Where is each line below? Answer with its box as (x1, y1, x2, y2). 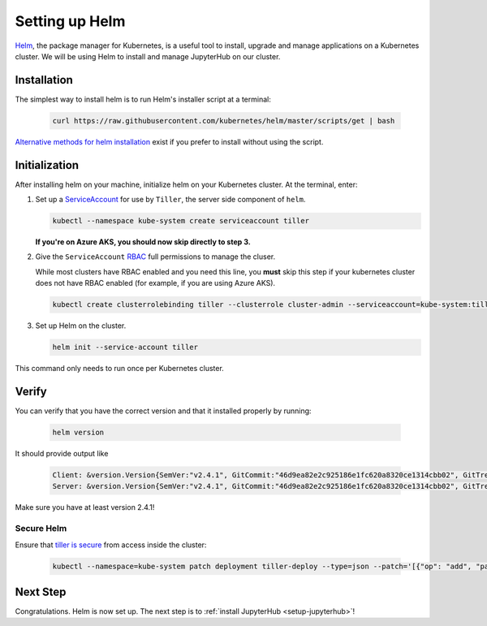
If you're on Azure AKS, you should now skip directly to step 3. (35, 237, 251, 247)
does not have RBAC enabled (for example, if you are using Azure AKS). (35, 278, 276, 288)
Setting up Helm (15, 12, 126, 30)
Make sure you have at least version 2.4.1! (15, 503, 155, 512)
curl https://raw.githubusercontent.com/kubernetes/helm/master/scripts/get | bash (52, 116, 395, 125)
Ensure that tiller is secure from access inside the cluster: (15, 540, 207, 550)
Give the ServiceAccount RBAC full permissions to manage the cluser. (35, 252, 276, 261)
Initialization (15, 158, 80, 172)
